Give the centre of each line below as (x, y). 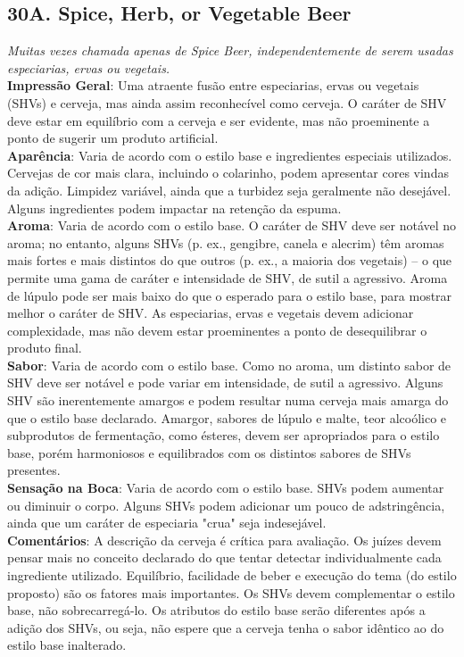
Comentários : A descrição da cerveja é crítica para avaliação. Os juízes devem (224, 540)
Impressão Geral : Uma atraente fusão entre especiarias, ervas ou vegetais (213, 85)
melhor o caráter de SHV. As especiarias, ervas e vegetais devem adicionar (211, 313)
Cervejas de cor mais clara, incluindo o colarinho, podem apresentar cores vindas (228, 173)
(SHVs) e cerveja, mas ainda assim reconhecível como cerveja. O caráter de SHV (227, 102)
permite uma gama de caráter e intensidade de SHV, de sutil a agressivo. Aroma (228, 277)
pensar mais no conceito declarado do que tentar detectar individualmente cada (224, 557)
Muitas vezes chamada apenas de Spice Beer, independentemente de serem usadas (230, 50)
